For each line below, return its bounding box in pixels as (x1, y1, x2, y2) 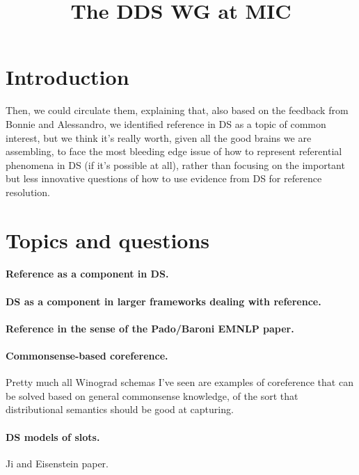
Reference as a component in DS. (6, 266, 169, 281)
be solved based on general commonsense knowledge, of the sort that (6, 388, 298, 403)
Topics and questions (6, 225, 210, 254)
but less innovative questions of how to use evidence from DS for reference (6, 171, 322, 186)
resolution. (6, 184, 50, 199)
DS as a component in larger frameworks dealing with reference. (6, 293, 321, 308)
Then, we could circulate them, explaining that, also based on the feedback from (6, 103, 349, 118)
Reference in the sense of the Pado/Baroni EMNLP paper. (6, 321, 294, 335)
